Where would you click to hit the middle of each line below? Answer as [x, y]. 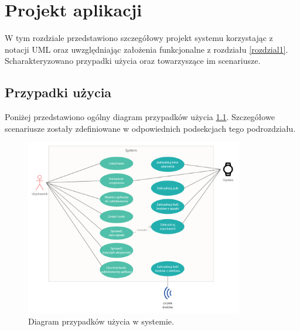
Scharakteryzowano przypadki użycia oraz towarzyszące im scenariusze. [133, 61]
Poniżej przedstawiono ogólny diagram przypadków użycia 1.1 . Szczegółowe [140, 117]
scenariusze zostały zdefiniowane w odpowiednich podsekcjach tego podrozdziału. [150, 128]
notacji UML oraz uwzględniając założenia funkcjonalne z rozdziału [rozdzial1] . [146, 49]
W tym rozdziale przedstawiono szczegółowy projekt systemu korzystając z [139, 38]
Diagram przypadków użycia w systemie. [101, 321]
